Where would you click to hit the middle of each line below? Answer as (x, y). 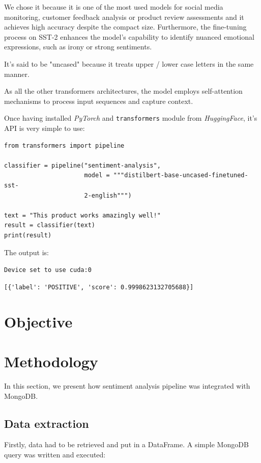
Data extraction (47, 423)
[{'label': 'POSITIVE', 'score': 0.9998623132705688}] (99, 287)
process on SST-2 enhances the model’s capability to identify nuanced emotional (129, 36)
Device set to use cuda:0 (48, 270)
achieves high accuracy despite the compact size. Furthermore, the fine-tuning (125, 27)
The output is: (26, 252)
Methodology (51, 361)
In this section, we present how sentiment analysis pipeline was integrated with (127, 385)
